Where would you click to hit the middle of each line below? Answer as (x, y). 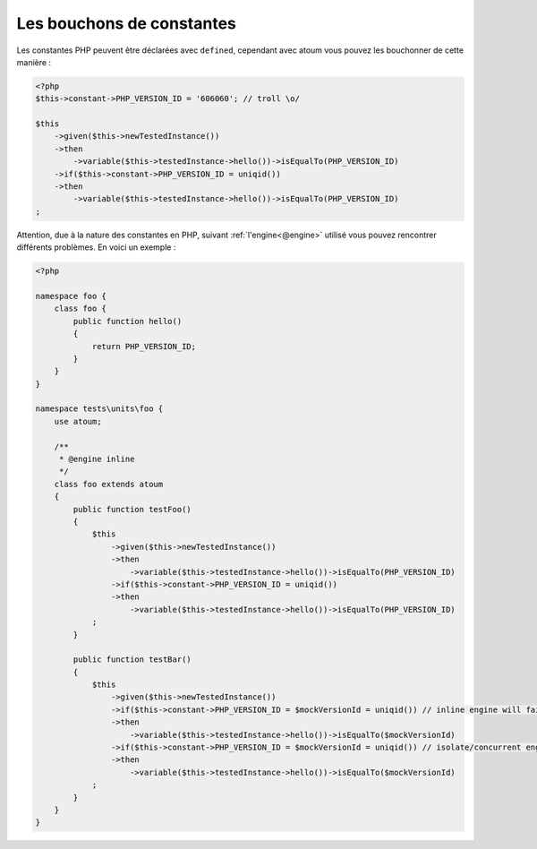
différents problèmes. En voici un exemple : (96, 247)
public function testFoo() (132, 509)
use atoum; (78, 421)
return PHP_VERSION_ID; (144, 346)
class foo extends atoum (109, 484)
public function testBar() (132, 660)
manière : (34, 62)
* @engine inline (97, 459)
